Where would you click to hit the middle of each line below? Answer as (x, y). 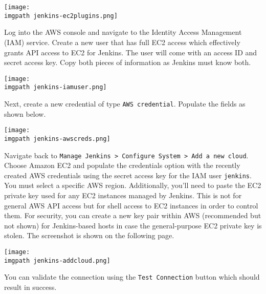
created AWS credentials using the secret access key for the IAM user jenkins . (128, 175)
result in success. (30, 287)
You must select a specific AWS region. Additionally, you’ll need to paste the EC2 (133, 185)
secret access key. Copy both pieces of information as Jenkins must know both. (128, 62)
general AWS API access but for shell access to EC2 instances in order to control (131, 205)
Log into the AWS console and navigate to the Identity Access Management (123, 32)
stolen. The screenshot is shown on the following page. (89, 235)
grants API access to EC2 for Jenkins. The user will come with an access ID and (131, 52)
